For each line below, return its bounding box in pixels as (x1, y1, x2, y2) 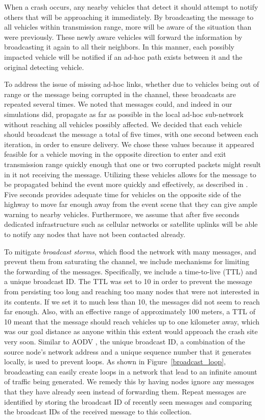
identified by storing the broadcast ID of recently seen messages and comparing (4, 396, 252, 407)
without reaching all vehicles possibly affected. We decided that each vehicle (4, 119, 242, 129)
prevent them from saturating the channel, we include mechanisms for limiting (4, 256, 250, 267)
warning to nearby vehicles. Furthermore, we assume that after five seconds (4, 208, 239, 219)
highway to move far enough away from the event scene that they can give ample (4, 199, 257, 209)
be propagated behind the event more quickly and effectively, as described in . (4, 179, 248, 190)
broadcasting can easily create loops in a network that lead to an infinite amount (4, 366, 257, 377)
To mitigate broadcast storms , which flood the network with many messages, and (4, 246, 256, 256)
